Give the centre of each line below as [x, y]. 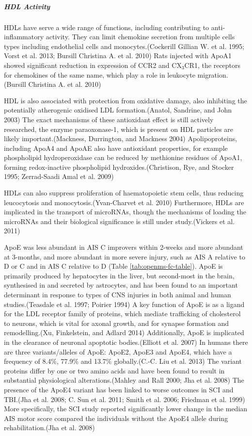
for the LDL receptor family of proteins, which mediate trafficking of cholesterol [122, 314]
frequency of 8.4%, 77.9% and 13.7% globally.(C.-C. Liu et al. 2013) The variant [123, 361]
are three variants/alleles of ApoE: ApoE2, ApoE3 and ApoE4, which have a [118, 351]
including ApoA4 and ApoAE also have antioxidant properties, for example [116, 148]
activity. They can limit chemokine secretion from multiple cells [140, 37]
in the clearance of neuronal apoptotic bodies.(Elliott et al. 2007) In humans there [126, 342]
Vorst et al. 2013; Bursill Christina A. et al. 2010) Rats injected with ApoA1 [118, 56]
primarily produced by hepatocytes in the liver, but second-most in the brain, [119, 275]
